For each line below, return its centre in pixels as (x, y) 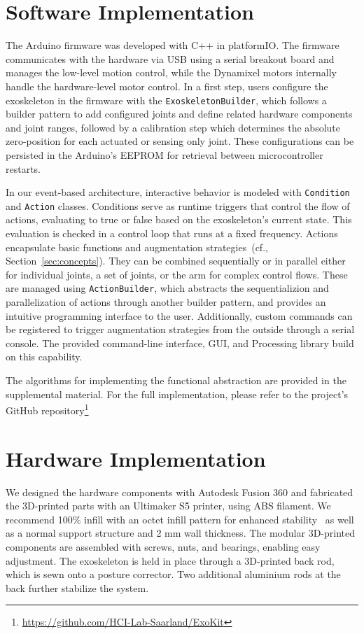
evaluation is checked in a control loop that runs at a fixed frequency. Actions (172, 233)
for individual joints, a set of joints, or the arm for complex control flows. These (177, 274)
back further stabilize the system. (77, 587)
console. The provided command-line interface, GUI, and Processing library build (180, 343)
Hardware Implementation (136, 458)
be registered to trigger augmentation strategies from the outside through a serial (180, 329)
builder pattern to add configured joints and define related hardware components (179, 114)
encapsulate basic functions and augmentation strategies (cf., (137, 247)
